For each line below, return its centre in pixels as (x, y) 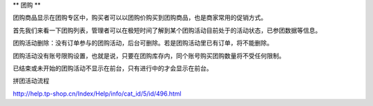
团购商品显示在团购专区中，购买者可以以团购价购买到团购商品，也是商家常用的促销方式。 (140, 18)
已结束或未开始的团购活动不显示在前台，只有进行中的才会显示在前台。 (113, 68)
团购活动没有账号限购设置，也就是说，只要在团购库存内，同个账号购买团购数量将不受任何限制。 (149, 56)
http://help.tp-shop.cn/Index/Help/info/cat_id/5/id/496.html (97, 94)
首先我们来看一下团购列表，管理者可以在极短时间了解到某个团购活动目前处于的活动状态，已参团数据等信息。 (167, 30)
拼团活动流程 (31, 81)
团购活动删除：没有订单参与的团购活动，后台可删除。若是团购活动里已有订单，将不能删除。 (143, 43)
